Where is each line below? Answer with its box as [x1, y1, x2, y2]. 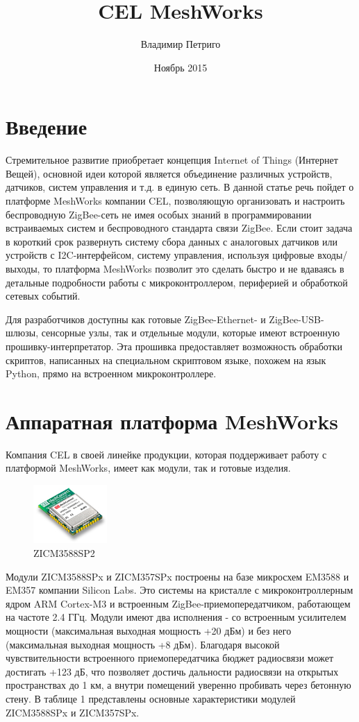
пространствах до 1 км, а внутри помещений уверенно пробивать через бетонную [6, 678, 351, 692]
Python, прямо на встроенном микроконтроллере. [6, 366, 217, 381]
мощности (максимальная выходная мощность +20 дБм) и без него [6, 624, 292, 638]
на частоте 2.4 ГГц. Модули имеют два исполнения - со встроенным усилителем [6, 610, 347, 624]
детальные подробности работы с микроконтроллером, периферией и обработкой [6, 275, 348, 289]
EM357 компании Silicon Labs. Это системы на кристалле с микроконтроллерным [6, 583, 353, 597]
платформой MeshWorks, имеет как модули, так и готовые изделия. [6, 461, 291, 475]
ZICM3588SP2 [33, 546, 95, 560]
